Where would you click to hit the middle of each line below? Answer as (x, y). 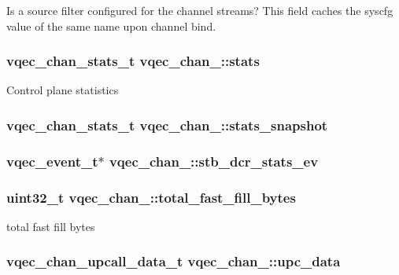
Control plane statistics (63, 90)
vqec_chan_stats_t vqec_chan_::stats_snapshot (167, 125)
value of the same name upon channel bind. (111, 26)
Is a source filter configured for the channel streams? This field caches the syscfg (200, 10)
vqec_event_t (52, 161)
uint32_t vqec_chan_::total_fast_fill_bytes (151, 197)
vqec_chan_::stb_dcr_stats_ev (214, 161)
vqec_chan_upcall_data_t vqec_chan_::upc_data (174, 261)
